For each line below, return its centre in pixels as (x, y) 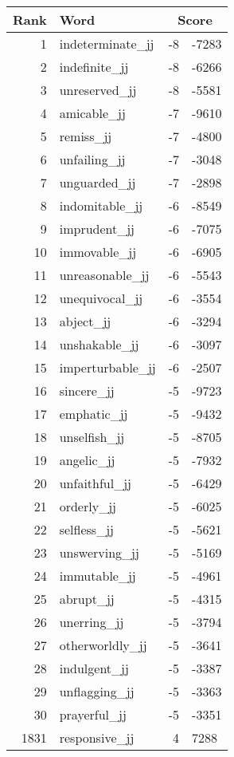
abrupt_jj (87, 599)
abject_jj (85, 321)
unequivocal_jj (101, 298)
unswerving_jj (99, 552)
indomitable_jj (101, 205)
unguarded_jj (97, 182)
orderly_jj (88, 506)
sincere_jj (87, 390)
